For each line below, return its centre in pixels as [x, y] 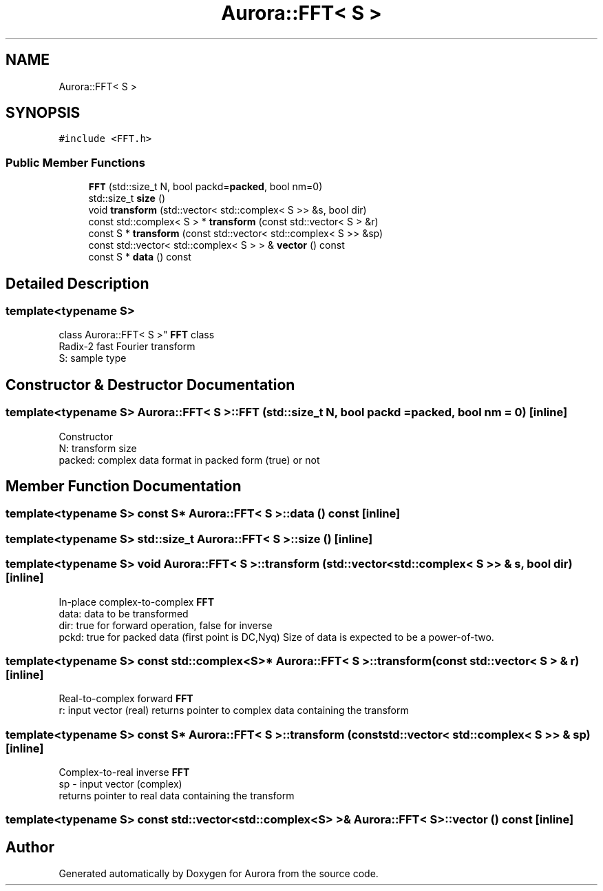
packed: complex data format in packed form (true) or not [189, 460]
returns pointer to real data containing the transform [177, 796]
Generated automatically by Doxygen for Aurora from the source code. [219, 874]
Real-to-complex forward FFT [126, 699]
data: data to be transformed [124, 613]
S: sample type [93, 358]
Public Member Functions [75, 162]
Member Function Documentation [124, 487]
